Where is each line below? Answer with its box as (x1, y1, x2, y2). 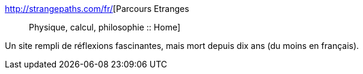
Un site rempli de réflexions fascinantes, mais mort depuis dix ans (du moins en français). (5, 41, 359, 51)
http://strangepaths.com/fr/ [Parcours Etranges (5, 4, 189, 14)
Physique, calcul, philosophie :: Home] (29, 22, 180, 32)
